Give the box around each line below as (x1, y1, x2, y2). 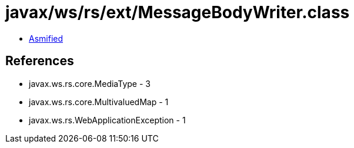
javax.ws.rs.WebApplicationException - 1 (29, 115, 186, 125)
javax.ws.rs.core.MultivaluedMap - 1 (29, 96, 169, 107)
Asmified (29, 33, 64, 43)
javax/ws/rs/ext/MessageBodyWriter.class (5, 2, 350, 22)
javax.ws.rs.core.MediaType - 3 (29, 78, 151, 89)
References (5, 53, 74, 69)
